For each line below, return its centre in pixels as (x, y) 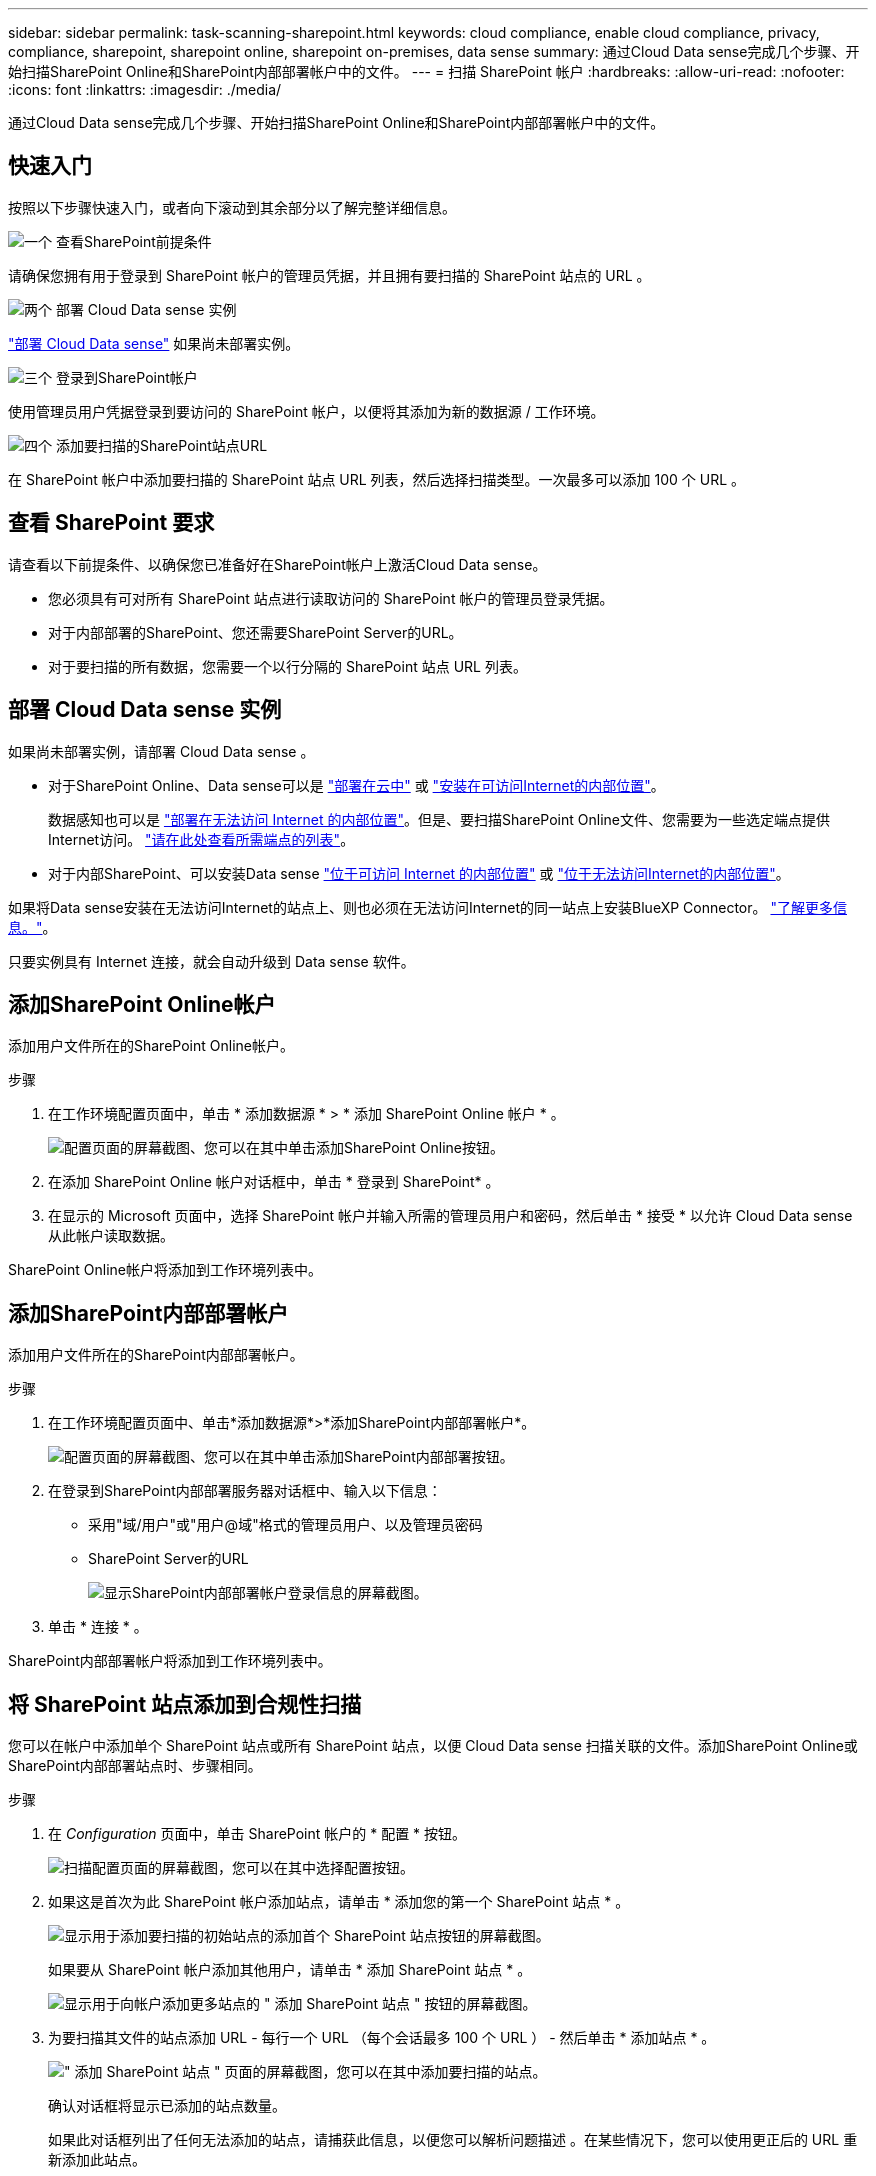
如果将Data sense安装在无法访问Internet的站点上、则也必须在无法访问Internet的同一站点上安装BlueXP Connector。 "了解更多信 (427, 907)
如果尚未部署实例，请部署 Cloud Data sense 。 (161, 751)
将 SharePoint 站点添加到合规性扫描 (185, 1704)
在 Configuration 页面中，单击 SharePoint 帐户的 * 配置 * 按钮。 (257, 1834)
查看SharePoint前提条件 (133, 241)
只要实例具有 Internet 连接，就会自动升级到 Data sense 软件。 (211, 961)
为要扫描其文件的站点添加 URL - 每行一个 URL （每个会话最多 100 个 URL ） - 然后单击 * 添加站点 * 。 (382, 2038)
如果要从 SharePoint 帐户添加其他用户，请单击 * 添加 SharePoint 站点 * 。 (290, 1970)
